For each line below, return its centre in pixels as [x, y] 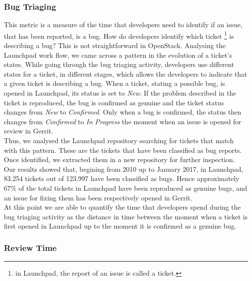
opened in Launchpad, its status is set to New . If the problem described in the [120, 93]
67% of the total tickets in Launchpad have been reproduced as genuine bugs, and [126, 188]
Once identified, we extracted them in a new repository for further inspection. [119, 159]
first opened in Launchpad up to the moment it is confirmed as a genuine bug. [120, 226]
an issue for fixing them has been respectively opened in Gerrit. [98, 197]
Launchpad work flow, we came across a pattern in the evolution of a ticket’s [118, 55]
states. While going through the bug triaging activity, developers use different [119, 64]
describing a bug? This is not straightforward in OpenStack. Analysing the [115, 45]
